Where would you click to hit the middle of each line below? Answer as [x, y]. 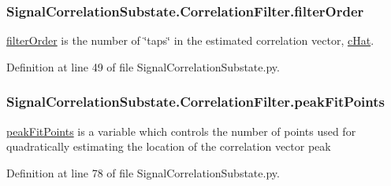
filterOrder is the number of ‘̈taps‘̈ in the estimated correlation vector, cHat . [190, 40]
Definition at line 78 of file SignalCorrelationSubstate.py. [143, 172]
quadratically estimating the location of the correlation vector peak [169, 146]
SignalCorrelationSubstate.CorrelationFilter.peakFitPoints [195, 102]
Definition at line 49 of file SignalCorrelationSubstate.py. [143, 66]
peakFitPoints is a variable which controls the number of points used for [181, 131]
